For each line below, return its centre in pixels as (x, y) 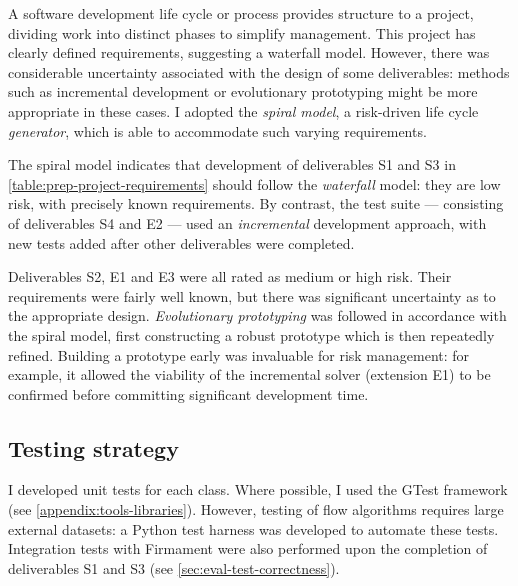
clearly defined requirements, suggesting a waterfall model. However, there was (249, 52)
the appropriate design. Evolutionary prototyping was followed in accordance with (257, 315)
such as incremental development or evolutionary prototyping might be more (243, 91)
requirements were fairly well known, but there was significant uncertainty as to (252, 295)
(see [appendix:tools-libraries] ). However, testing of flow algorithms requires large (256, 509)
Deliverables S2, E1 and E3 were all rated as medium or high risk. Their (230, 276)
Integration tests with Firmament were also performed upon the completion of (248, 548)
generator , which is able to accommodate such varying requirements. (217, 130)
